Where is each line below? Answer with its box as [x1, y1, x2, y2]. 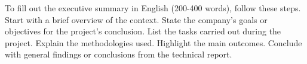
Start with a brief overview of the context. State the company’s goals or [5, 13, 268, 25]
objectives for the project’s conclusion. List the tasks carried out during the [5, 25, 281, 37]
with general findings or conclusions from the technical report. [5, 48, 232, 60]
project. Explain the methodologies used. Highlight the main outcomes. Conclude [5, 36, 302, 49]
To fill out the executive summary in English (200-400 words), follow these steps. [5, 2, 301, 14]
